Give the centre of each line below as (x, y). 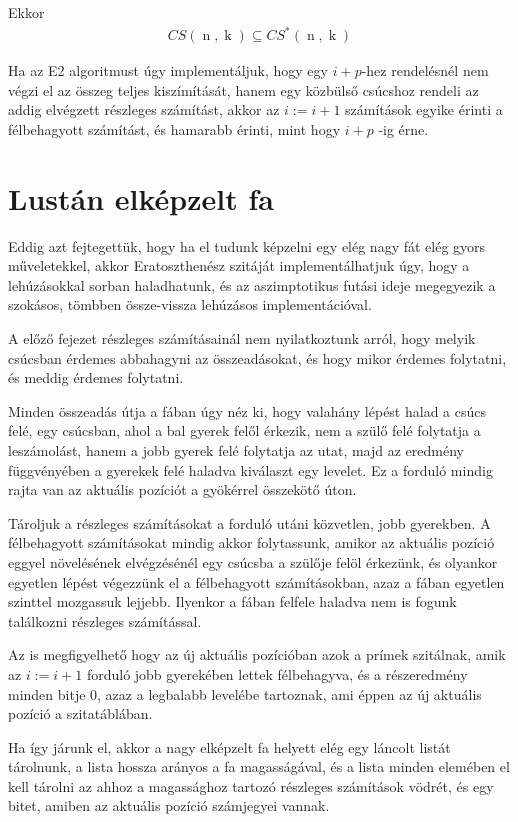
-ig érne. (403, 128)
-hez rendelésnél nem (425, 70)
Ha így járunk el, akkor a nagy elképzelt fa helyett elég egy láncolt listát (229, 746)
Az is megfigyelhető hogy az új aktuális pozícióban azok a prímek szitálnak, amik (257, 654)
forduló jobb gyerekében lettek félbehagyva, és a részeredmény (277, 673)
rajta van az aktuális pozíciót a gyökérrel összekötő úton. (182, 489)
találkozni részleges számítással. (105, 620)
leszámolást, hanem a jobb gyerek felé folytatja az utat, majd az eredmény (236, 449)
